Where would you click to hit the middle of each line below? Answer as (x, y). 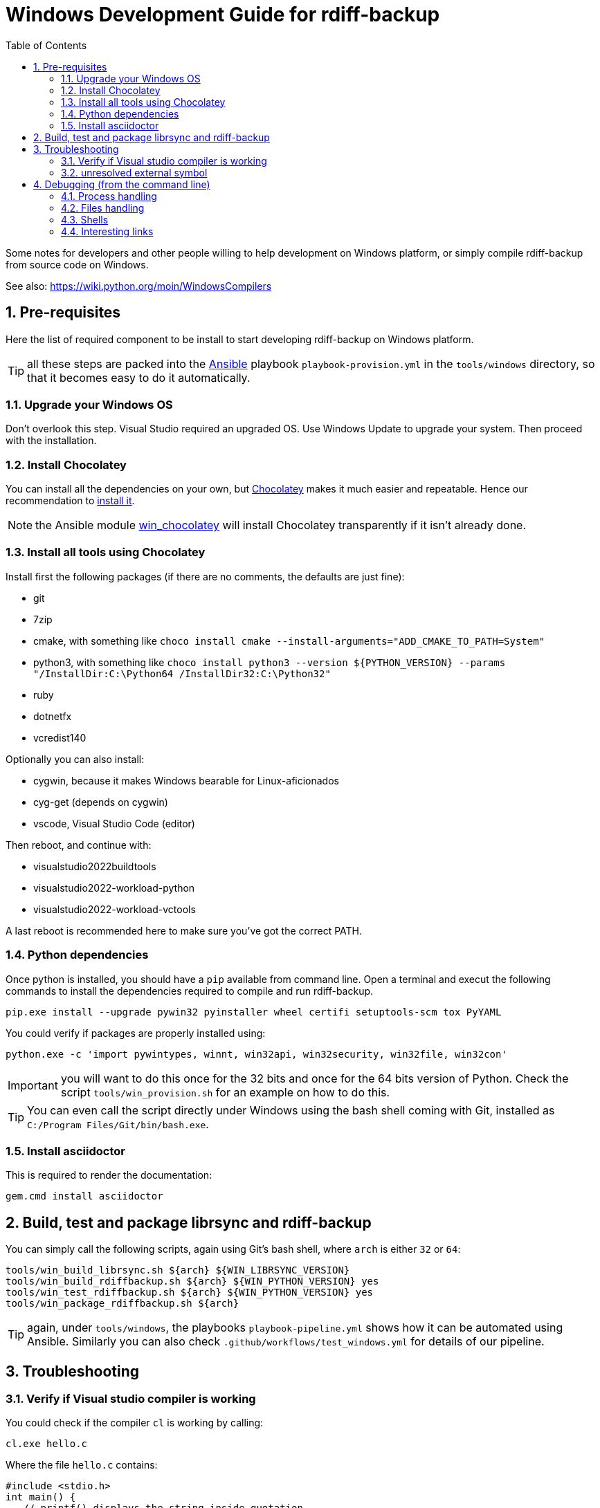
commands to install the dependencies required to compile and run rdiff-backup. (190, 991)
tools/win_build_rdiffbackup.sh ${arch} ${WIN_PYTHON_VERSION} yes (192, 1281)
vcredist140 (60, 737)
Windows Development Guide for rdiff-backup (223, 15)
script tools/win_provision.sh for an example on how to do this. (225, 1092)
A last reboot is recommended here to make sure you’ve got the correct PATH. (184, 930)
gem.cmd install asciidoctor (84, 1196)
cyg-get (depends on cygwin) (101, 802)
